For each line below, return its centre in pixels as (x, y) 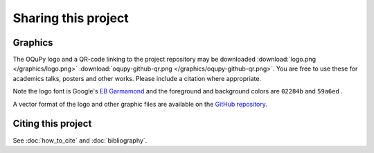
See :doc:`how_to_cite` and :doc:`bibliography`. (80, 140)
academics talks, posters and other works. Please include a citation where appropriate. (137, 78)
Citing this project (52, 124)
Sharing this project (71, 18)
